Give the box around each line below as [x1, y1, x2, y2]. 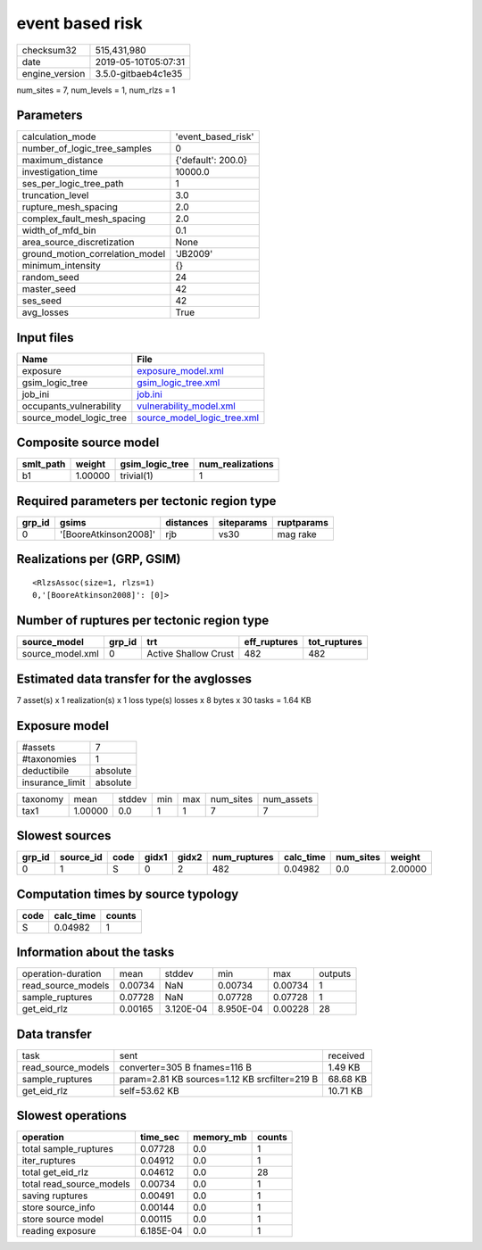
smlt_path [21, 458, 66, 470]
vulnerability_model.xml [137, 400, 236, 412]
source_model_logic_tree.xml [137, 411, 259, 424]
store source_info [21, 1201, 96, 1213]
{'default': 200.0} [175, 154, 248, 167]
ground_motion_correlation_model [21, 248, 166, 261]
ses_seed [21, 294, 62, 307]
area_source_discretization [21, 236, 135, 249]
